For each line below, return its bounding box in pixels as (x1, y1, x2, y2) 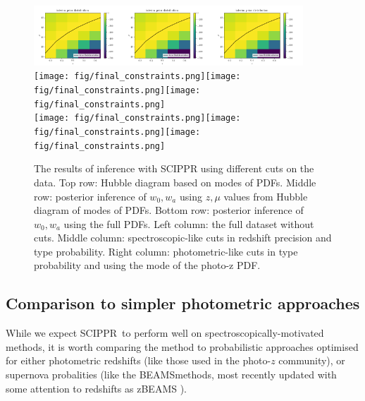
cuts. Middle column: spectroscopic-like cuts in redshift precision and (34, 230, 332, 245)
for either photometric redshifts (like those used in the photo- (6, 353, 271, 368)
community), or (278, 353, 345, 368)
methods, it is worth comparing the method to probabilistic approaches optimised (6, 339, 359, 354)
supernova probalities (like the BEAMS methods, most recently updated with (6, 367, 337, 382)
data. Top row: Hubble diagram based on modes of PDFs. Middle (34, 174, 316, 189)
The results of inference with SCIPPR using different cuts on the (34, 161, 314, 176)
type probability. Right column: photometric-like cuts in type (34, 244, 298, 258)
